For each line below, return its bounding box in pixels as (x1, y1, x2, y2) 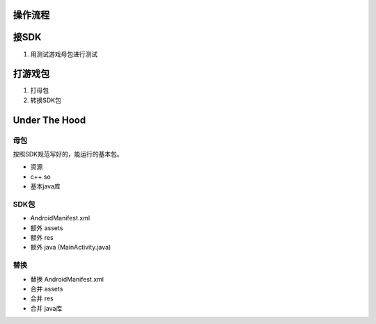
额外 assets (30, 223, 63, 232)
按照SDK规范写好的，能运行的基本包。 (13, 149, 123, 158)
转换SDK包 (30, 96, 62, 104)
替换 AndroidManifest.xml (30, 275, 104, 283)
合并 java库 (30, 304, 63, 312)
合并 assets (30, 285, 63, 293)
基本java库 (30, 182, 61, 191)
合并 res (30, 294, 54, 302)
